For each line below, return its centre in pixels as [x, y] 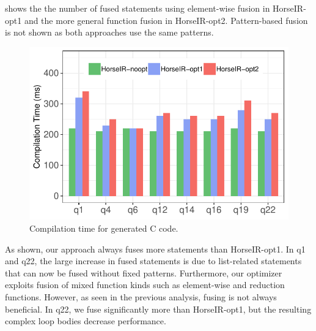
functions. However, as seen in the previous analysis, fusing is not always [141, 297]
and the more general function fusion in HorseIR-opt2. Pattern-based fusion [166, 20]
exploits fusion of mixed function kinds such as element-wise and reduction [145, 285]
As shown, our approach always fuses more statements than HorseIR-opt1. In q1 [155, 249]
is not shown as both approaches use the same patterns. [109, 32]
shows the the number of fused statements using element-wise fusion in [138, 8]
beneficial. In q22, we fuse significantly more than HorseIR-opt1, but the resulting [158, 309]
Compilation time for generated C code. [104, 228]
